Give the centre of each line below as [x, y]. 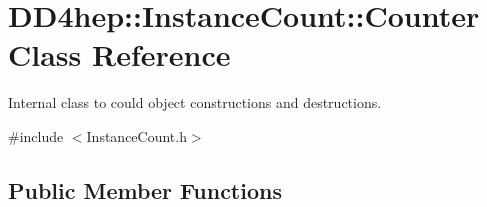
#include [36, 135]
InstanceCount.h [136, 135]
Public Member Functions [145, 189]
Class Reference [119, 54]
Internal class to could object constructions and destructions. [195, 102]
